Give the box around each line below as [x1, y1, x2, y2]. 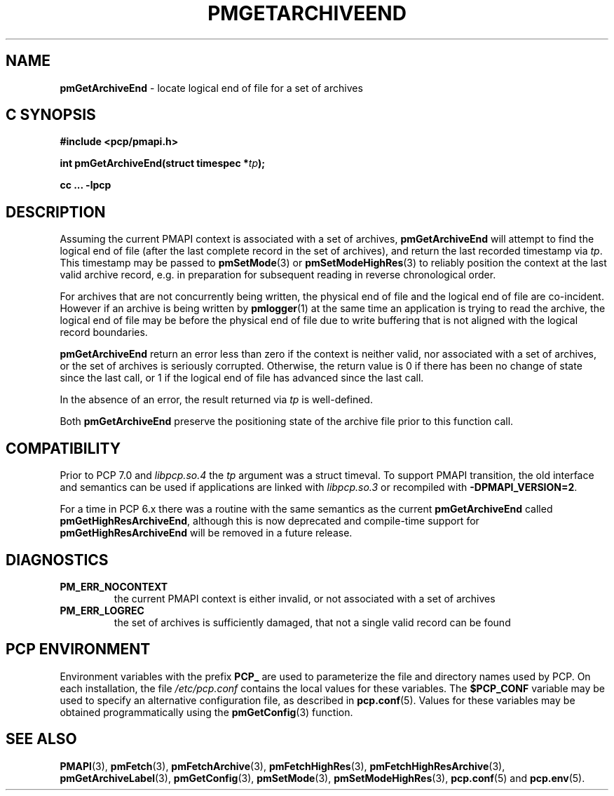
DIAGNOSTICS [6, 551, 109, 569]
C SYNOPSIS [6, 106, 96, 124]
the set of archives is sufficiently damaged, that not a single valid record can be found [114, 616, 511, 628]
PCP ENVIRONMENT [6, 640, 151, 659]
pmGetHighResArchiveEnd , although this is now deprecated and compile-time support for [60, 515, 479, 527]
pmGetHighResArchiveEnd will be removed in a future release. [60, 527, 353, 539]
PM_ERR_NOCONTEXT [60, 580, 168, 593]
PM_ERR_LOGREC [60, 604, 144, 616]
